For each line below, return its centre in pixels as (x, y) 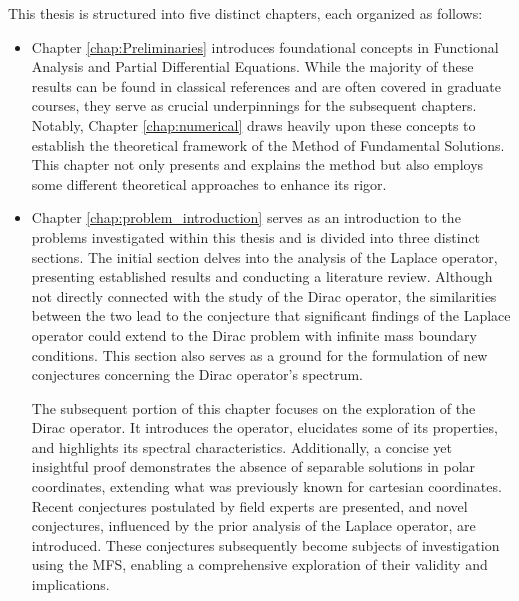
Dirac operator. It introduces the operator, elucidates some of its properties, (264, 427)
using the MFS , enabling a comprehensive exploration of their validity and (259, 564)
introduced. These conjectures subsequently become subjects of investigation (265, 544)
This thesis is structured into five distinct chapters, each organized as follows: (245, 13)
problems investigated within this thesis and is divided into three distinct (256, 236)
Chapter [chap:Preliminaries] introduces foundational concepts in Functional (265, 46)
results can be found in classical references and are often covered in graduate (266, 85)
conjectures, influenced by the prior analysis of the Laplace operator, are (253, 525)
